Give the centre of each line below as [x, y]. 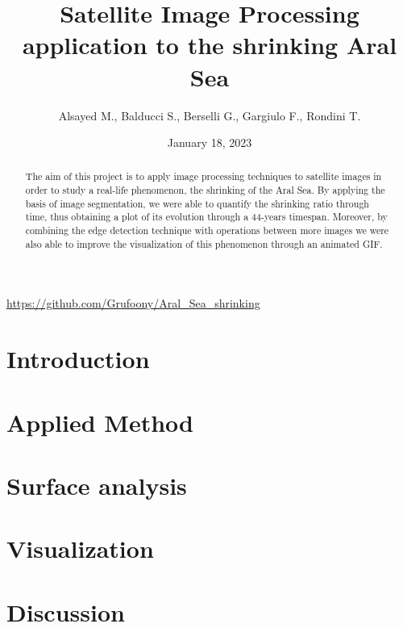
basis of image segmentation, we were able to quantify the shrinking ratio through [197, 203]
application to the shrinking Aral [210, 45]
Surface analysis [97, 485]
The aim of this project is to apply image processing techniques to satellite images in [204, 176]
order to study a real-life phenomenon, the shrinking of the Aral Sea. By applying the [205, 190]
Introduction [78, 359]
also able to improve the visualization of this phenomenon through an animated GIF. [204, 243]
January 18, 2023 [210, 142]
